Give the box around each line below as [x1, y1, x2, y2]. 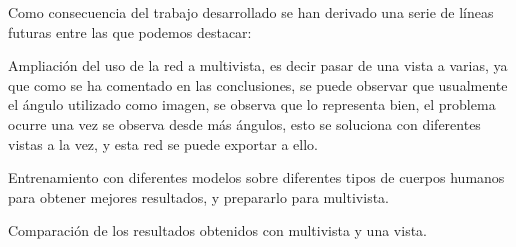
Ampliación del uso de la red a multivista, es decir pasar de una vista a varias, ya [8, 55, 508, 76]
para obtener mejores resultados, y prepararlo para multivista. [8, 186, 389, 207]
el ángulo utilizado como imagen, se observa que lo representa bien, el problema [8, 94, 496, 115]
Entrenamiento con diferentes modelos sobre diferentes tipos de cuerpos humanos [8, 167, 505, 188]
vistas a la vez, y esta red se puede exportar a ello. [8, 133, 318, 154]
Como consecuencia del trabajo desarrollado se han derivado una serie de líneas [8, 2, 494, 22]
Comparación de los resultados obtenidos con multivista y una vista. [8, 220, 427, 241]
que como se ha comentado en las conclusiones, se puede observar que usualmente [8, 74, 508, 95]
